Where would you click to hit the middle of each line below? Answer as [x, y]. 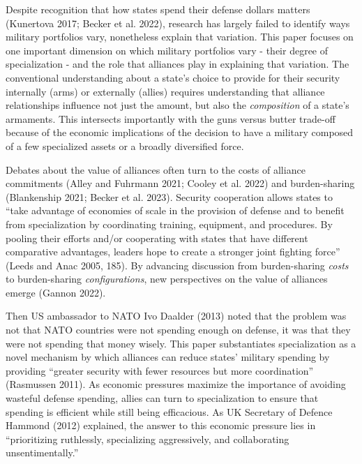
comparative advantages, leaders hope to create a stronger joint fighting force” [173, 252]
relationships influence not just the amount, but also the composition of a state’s [178, 105]
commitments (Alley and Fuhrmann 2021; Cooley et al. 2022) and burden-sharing [180, 183]
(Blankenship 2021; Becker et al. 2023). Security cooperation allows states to [169, 196]
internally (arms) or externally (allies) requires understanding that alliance [165, 91]
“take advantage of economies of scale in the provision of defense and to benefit [175, 210]
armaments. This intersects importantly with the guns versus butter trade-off [171, 118]
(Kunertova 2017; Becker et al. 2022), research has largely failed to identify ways [178, 23]
